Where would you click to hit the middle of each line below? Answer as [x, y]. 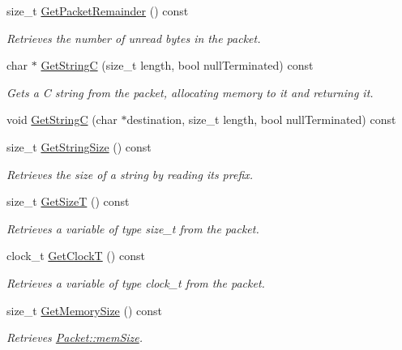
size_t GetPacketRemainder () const [98, 11]
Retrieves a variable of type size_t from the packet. [133, 228]
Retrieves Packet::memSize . [75, 337]
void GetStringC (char [62, 120]
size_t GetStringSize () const [79, 146]
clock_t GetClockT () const [76, 256]
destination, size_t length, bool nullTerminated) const [261, 120]
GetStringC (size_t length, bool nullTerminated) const [177, 65]
